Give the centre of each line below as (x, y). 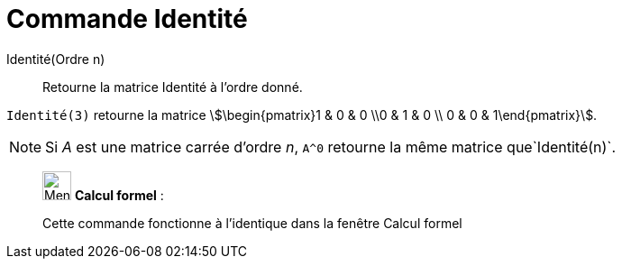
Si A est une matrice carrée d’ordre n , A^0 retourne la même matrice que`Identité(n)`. (331, 147)
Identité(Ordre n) (56, 59)
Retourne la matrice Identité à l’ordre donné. (173, 87)
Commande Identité (127, 19)
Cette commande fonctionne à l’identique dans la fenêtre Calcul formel (252, 223)
